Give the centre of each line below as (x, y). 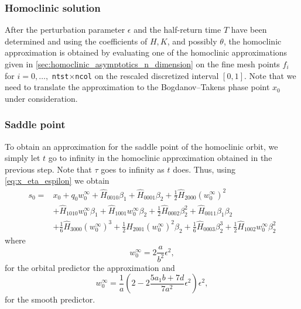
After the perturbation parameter (65, 30)
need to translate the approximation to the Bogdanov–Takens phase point (137, 87)
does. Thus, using (204, 169)
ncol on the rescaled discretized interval (147, 75)
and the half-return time (177, 30)
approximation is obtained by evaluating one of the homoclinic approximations (146, 52)
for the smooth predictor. (50, 299)
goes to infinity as (133, 169)
